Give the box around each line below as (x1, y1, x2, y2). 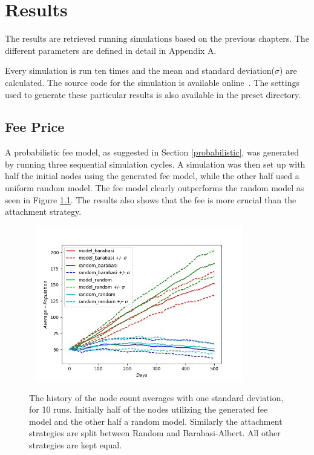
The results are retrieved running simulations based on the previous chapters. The (5, 32, 309, 45)
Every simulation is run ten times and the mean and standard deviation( (5, 64, 275, 77)
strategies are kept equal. (29, 438, 122, 451)
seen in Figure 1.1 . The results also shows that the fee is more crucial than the (5, 193, 296, 206)
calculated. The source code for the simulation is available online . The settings (5, 76, 299, 88)
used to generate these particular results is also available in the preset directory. (5, 88, 301, 100)
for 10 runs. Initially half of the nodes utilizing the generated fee (29, 403, 268, 416)
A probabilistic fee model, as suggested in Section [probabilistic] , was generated (5, 146, 299, 159)
